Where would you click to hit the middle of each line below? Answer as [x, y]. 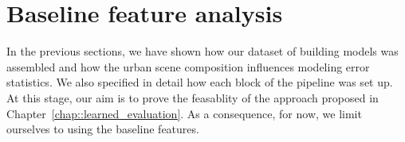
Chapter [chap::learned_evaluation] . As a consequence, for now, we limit [184, 113]
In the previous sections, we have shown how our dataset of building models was [202, 51]
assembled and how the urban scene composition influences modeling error [188, 66]
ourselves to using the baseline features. [103, 129]
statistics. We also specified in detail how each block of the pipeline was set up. [200, 82]
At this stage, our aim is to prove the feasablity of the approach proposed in [193, 97]
